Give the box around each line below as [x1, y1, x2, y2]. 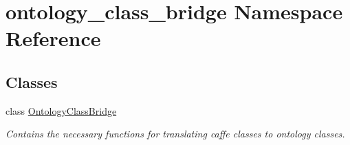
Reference [6, 24, 101, 52]
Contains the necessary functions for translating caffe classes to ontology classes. [6, 126, 345, 141]
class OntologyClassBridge [6, 103, 117, 118]
